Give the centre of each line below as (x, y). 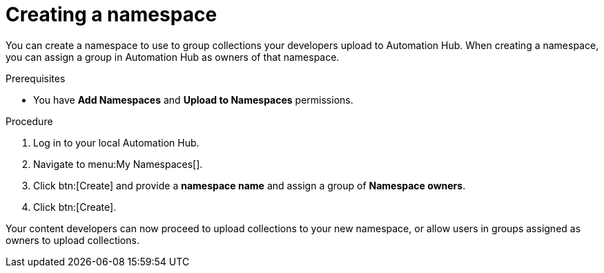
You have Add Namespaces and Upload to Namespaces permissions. (193, 100)
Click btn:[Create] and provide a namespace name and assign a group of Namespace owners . (250, 185)
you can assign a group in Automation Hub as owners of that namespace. (173, 57)
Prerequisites (36, 78)
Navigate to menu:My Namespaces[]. (118, 164)
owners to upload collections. (72, 240)
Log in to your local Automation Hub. (116, 142)
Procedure (29, 121)
